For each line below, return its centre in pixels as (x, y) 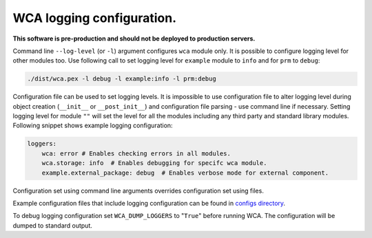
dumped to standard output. (53, 225)
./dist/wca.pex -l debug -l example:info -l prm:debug (122, 79)
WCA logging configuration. (95, 18)
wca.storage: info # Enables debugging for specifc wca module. (154, 163)
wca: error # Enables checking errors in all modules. (136, 153)
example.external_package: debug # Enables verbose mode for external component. (185, 173)
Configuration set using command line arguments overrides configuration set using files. (138, 191)
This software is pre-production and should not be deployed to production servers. (134, 39)
